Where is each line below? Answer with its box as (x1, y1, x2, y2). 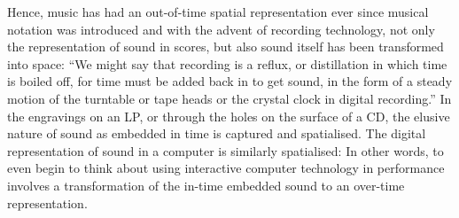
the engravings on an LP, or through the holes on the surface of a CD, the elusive (7, 106, 450, 125)
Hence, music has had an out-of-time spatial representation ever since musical (7, 3, 429, 20)
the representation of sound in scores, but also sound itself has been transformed (7, 37, 444, 56)
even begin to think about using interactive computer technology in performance (7, 159, 445, 177)
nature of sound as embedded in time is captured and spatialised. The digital (7, 124, 426, 143)
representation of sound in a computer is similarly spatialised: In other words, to (7, 141, 444, 160)
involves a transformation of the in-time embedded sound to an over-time (7, 175, 405, 194)
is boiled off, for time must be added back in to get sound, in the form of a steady (7, 72, 453, 90)
